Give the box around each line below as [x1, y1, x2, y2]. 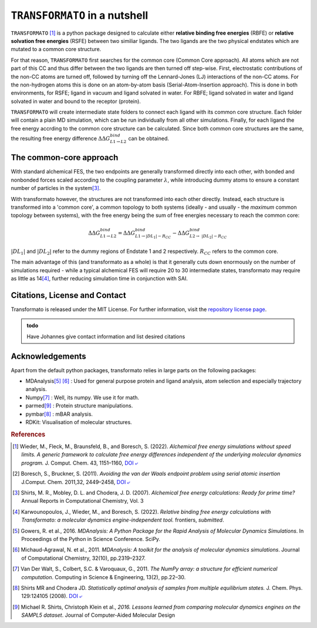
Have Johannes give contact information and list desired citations [26, 333, 186, 340]
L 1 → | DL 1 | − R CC [135, 233, 171, 240]
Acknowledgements [11, 351, 86, 361]
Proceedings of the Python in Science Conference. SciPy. [21, 535, 161, 542]
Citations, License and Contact [11, 290, 126, 300]
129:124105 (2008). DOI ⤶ [21, 593, 83, 600]
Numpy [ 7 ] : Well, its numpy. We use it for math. [25, 394, 140, 401]
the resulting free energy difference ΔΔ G [11, 135, 111, 142]
